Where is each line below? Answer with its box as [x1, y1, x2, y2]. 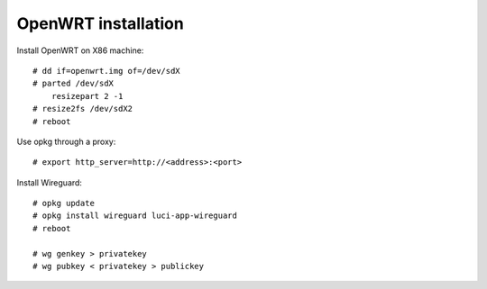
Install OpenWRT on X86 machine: [16, 45, 144, 56]
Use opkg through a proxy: [16, 136, 116, 147]
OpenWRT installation [16, 14, 184, 33]
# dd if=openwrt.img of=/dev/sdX [32, 66, 180, 76]
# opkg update [32, 198, 95, 209]
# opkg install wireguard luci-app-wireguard [32, 211, 238, 221]
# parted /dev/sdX [32, 78, 115, 89]
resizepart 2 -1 [51, 91, 124, 101]
